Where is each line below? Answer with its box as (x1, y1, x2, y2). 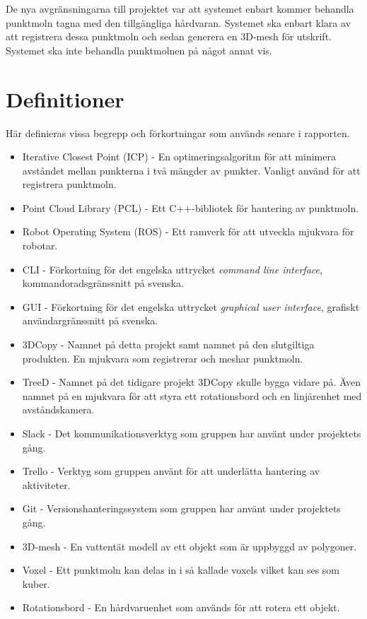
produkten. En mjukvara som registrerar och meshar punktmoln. (22, 350, 303, 365)
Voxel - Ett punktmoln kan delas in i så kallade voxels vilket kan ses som (22, 562, 340, 577)
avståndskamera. (22, 402, 95, 417)
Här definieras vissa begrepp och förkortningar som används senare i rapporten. (6, 125, 350, 140)
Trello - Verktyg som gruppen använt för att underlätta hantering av (22, 464, 320, 478)
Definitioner (6, 84, 124, 113)
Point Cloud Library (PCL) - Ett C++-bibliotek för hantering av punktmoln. (22, 200, 359, 215)
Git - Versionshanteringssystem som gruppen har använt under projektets (22, 501, 341, 516)
